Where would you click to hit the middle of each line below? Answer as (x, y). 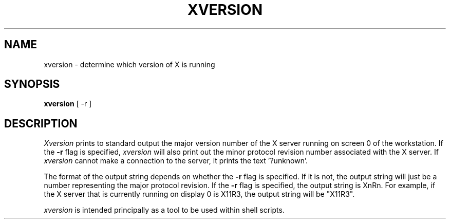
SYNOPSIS (32, 84)
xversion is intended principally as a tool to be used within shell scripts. (164, 210)
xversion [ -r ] (68, 104)
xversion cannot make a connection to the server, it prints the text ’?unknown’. (176, 161)
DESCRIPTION (41, 123)
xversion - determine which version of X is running (129, 64)
